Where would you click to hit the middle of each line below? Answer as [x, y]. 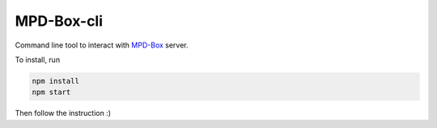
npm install [56, 81]
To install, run [38, 60]
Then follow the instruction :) [63, 114]
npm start [51, 92]
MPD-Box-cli [59, 21]
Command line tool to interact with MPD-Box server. [102, 45]
